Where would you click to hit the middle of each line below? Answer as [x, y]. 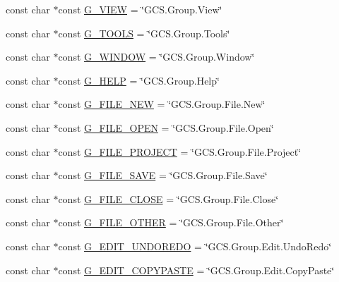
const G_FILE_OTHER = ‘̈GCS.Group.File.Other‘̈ [171, 222]
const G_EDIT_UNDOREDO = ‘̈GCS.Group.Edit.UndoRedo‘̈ [195, 246]
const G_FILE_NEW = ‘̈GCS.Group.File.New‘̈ [162, 104]
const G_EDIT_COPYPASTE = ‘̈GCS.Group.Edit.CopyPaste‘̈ [196, 270]
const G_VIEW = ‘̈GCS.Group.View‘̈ [140, 9]
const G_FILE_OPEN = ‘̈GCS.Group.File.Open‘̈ [166, 127]
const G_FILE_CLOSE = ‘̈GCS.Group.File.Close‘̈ [168, 198]
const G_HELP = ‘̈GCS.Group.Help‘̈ [139, 80]
